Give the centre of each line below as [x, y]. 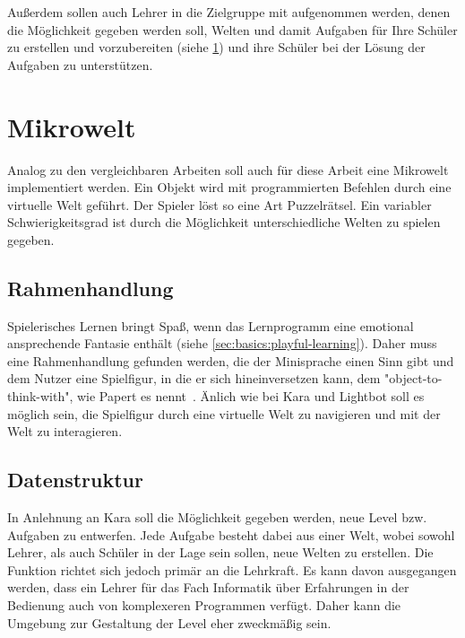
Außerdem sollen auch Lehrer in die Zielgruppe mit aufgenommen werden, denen [229, 12]
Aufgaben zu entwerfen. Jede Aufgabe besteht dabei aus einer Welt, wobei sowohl [231, 534]
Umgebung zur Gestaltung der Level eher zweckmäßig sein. [169, 622]
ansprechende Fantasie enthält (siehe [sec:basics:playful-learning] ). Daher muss [222, 343]
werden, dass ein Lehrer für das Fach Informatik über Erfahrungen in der [208, 587]
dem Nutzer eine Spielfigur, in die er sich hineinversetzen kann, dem [194, 378]
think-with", [40, 396]
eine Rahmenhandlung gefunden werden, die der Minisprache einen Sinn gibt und [231, 360]
